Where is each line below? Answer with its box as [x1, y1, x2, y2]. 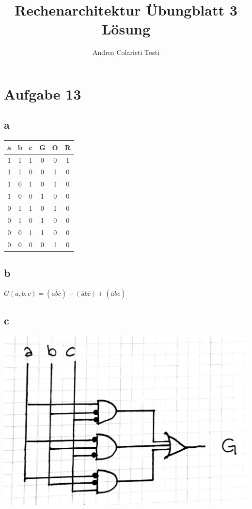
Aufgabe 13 [4, 84, 81, 103]
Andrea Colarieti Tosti [93, 47, 159, 57]
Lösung [101, 19, 151, 39]
